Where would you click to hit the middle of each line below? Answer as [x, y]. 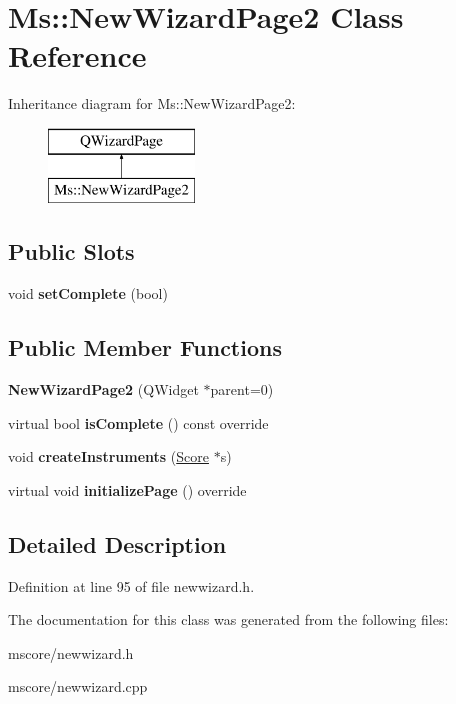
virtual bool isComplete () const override [138, 422]
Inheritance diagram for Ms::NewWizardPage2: [152, 103]
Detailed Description [117, 543]
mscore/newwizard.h [71, 652]
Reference [77, 55]
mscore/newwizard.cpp [78, 686]
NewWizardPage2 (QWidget [103, 389]
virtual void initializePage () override [127, 489]
